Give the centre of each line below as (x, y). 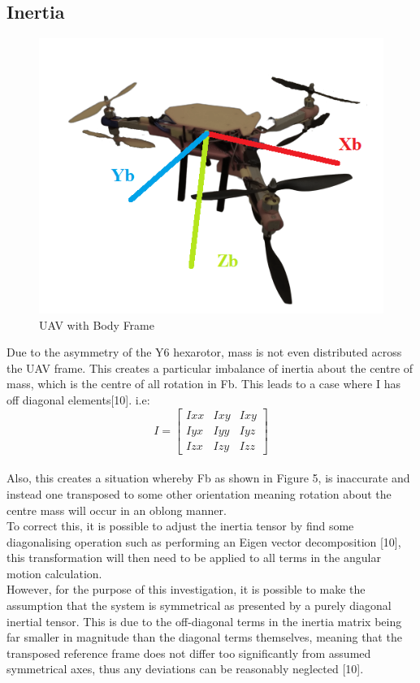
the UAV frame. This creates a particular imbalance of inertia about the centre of (210, 367)
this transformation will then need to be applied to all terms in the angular (194, 558)
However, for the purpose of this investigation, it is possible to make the (186, 589)
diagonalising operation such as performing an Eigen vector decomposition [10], (204, 541)
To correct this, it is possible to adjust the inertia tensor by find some (180, 526)
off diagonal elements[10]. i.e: (78, 400)
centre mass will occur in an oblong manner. (117, 510)
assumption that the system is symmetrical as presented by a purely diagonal (199, 605)
